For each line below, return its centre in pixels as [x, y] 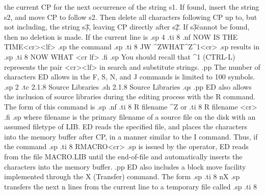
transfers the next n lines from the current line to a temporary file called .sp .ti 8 [131, 186]
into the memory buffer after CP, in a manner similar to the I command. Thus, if [131, 136]
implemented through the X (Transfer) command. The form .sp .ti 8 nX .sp [122, 176]
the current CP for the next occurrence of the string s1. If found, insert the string [132, 7]
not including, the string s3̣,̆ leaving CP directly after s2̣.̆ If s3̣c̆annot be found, [127, 27]
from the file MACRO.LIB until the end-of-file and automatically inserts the [123, 156]
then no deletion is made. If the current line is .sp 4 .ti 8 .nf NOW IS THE [121, 36]
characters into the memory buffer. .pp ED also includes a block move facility [125, 166]
